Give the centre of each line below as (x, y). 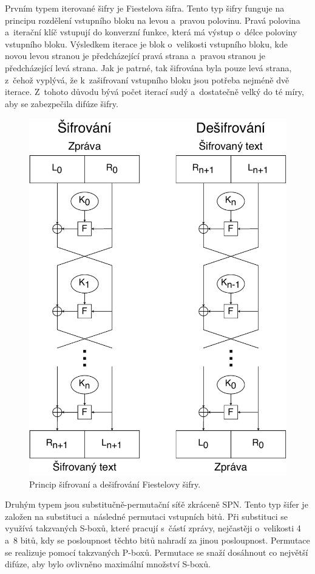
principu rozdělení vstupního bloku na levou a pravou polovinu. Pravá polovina (153, 20)
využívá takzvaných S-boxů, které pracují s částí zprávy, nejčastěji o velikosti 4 (153, 528)
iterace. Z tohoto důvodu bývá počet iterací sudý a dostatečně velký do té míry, (154, 92)
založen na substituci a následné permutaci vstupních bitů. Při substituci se (146, 516)
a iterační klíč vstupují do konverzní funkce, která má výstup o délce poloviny (151, 32)
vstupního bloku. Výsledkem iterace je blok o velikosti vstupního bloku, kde (146, 44)
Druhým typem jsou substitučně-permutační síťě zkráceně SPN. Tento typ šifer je (157, 504)
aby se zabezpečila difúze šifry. (62, 103)
